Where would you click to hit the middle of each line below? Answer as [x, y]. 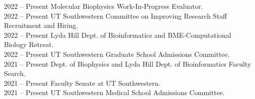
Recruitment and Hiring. [41, 25]
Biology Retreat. [29, 44]
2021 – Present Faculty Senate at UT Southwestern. [82, 83]
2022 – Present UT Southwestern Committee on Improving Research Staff [115, 15]
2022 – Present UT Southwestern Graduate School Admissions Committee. [117, 54]
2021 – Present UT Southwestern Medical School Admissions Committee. [114, 92]
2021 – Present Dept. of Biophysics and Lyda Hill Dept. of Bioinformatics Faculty [127, 63]
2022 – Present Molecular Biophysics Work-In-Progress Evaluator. [104, 6]
